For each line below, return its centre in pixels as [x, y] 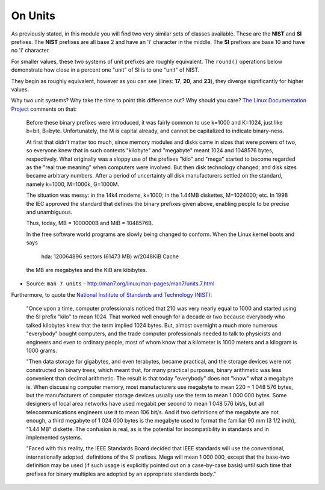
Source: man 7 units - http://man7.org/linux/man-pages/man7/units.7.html [120, 284]
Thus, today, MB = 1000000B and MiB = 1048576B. [90, 223]
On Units [33, 16]
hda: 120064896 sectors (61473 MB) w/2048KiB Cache [110, 256]
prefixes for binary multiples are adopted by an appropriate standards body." [121, 474]
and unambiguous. [49, 212]
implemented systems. [54, 437]
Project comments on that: [44, 109]
